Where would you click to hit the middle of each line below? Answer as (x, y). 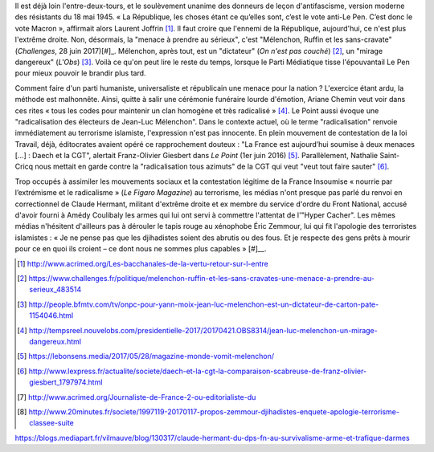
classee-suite (51, 423)
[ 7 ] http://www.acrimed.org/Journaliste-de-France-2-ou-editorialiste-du (137, 397)
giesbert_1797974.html (66, 382)
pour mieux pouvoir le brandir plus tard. (80, 73)
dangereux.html (55, 341)
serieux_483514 (55, 290)
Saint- (389, 156)
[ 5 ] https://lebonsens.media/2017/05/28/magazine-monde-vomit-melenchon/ (146, 356)
